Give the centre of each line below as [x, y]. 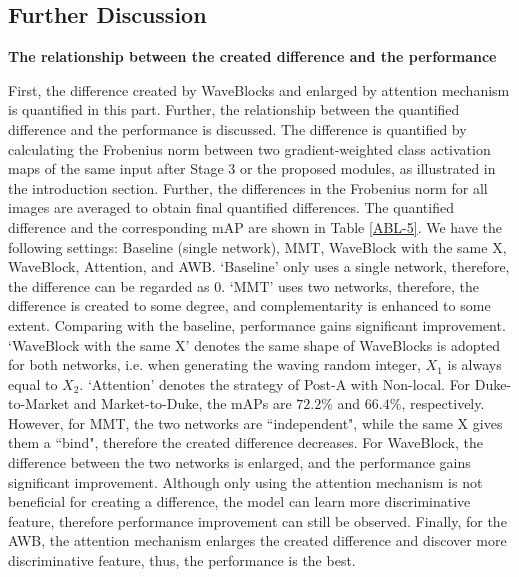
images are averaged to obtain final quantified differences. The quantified [231, 207]
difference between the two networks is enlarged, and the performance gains [239, 462]
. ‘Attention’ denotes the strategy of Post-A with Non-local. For [275, 383]
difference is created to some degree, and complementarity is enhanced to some [249, 305]
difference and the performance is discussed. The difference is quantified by [237, 128]
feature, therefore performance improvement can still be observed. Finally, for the [257, 520]
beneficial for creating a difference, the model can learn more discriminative [239, 501]
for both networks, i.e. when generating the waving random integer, [214, 364]
